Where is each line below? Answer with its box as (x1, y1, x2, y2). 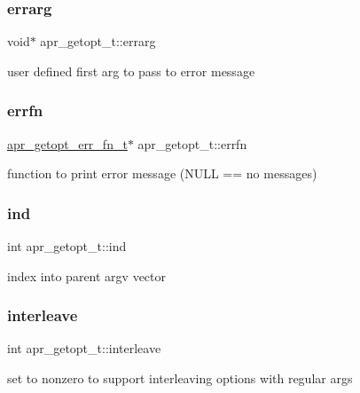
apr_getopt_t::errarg (40, 32, 156, 51)
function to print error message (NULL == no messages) (7, 164, 317, 183)
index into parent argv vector (7, 266, 167, 285)
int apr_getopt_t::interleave (7, 339, 161, 358)
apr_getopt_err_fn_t (7, 134, 128, 153)
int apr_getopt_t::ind (7, 237, 127, 255)
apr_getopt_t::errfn (137, 134, 247, 153)
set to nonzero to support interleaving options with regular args (7, 369, 353, 388)
